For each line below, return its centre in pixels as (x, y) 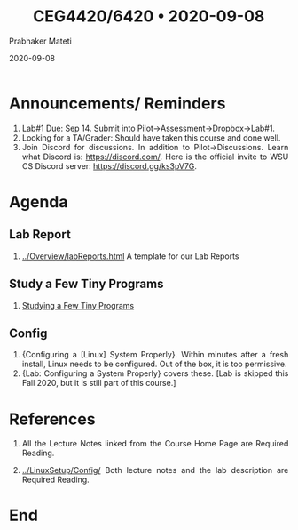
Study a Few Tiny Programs (86, 284)
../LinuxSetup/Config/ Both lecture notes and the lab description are (155, 470)
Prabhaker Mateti (40, 41)
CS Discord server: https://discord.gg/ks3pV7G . (110, 165)
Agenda (39, 201)
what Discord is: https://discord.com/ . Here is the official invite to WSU (155, 157)
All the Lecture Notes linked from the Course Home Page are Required (155, 444)
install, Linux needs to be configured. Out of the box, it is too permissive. (154, 364)
